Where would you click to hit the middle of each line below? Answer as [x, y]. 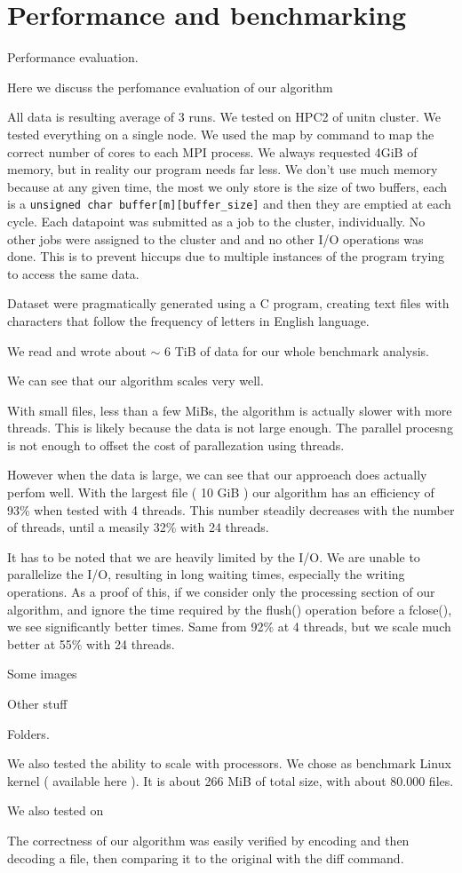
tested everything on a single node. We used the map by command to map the [221, 134]
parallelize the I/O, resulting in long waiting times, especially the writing [206, 574]
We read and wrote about [77, 350]
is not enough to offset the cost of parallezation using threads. [176, 444]
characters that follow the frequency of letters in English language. [188, 320]
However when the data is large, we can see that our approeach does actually [217, 475]
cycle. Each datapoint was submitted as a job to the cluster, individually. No [216, 221]
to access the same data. [73, 273]
